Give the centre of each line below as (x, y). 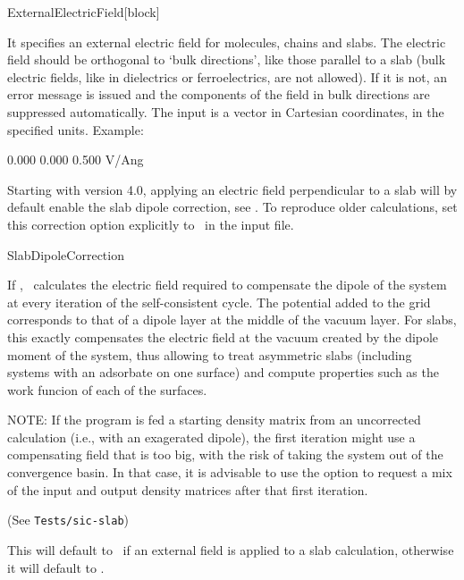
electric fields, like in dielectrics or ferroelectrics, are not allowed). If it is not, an (228, 76)
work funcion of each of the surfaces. (107, 389)
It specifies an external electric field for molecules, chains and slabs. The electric (227, 42)
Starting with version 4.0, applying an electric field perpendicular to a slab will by (232, 189)
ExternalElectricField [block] (84, 12)
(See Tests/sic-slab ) (68, 520)
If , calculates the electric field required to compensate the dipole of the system (227, 285)
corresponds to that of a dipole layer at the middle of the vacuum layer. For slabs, (232, 319)
